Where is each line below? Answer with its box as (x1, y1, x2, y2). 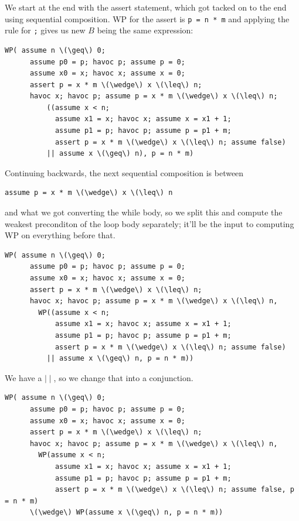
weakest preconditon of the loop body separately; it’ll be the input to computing (5, 217, 294, 229)
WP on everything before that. (5, 229, 115, 241)
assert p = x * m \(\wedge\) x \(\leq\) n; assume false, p (55, 485, 294, 494)
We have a (5, 371, 42, 383)
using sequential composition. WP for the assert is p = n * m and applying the (5, 12, 290, 25)
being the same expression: (97, 24, 193, 36)
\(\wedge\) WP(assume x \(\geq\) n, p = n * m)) (29, 508, 223, 517)
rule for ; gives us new (5, 24, 86, 36)
